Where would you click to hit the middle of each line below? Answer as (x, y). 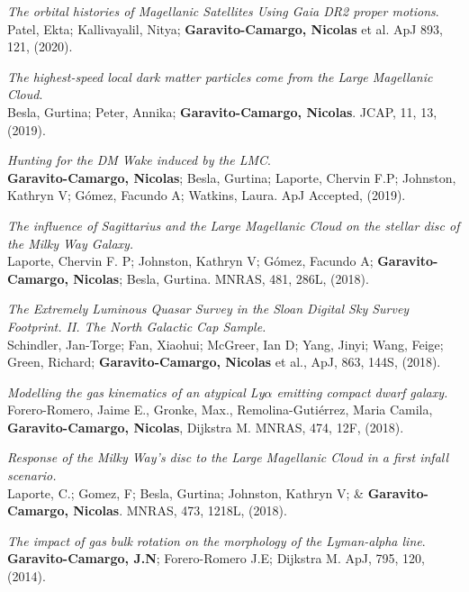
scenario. (32, 475)
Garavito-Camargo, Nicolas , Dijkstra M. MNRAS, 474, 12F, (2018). (206, 427)
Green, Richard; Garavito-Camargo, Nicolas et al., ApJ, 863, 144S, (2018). (224, 362)
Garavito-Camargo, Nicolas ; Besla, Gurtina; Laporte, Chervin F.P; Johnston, (232, 177)
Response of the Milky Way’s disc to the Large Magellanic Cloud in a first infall (228, 457)
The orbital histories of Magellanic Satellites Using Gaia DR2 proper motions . (223, 11)
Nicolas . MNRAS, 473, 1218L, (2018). (180, 510)
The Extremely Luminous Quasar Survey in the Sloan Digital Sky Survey (208, 309)
